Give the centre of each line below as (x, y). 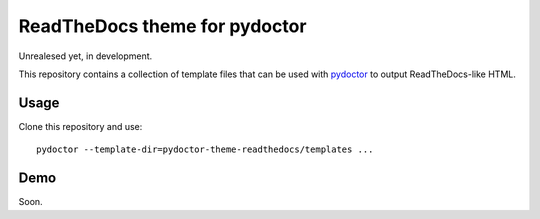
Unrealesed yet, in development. (85, 56)
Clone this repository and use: (80, 126)
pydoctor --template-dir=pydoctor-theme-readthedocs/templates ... (205, 149)
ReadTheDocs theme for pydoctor (162, 26)
